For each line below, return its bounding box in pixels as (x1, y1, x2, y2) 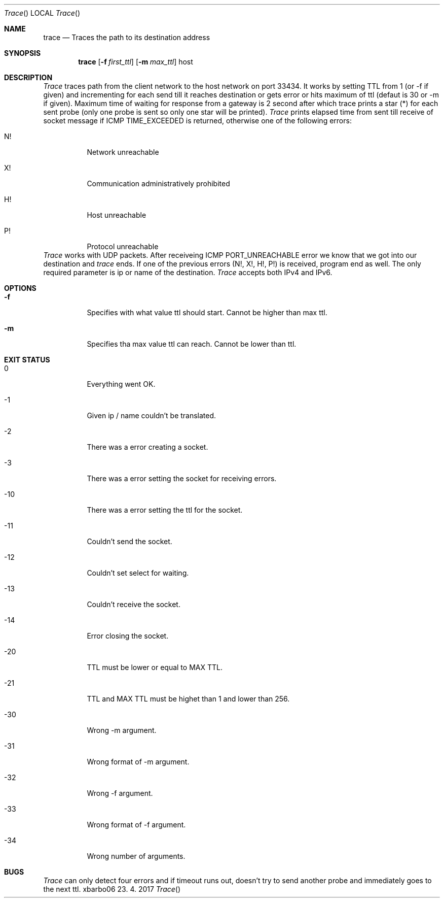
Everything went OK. (87, 380, 156, 388)
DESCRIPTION (4, 73, 53, 82)
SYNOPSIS (4, 49, 41, 57)
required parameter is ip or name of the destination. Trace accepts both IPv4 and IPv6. (43, 268, 332, 277)
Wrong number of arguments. (87, 852, 186, 860)
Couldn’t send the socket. (87, 537, 172, 546)
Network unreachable (87, 148, 159, 156)
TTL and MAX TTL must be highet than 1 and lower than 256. (87, 694, 290, 703)
